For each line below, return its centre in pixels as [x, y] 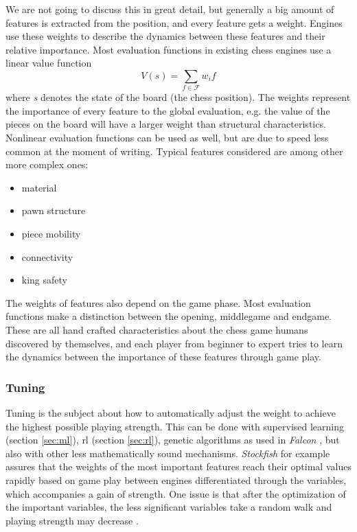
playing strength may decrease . [72, 520]
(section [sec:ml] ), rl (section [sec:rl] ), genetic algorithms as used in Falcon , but [173, 440]
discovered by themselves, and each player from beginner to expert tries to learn [174, 343]
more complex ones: [47, 164]
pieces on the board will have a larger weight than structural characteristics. [166, 124]
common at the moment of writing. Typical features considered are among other [174, 151]
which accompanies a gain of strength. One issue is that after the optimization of [176, 493]
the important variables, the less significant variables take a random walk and [169, 507]
